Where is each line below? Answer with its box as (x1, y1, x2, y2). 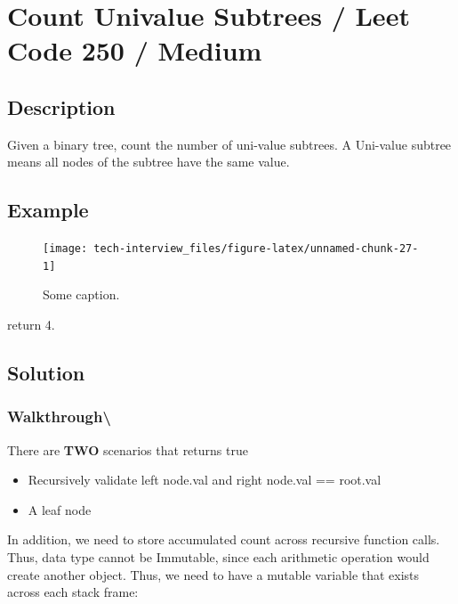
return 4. (7, 315, 55, 334)
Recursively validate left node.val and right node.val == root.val (28, 470, 382, 489)
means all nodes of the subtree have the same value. (7, 152, 290, 171)
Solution (7, 359, 85, 387)
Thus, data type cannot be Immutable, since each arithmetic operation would (7, 548, 430, 567)
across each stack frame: (7, 583, 139, 601)
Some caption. (43, 285, 120, 304)
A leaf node (28, 500, 92, 518)
